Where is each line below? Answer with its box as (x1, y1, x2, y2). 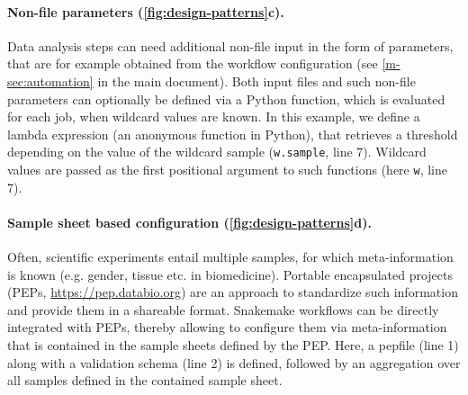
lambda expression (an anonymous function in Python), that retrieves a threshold (7, 124, 458, 143)
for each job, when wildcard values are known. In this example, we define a (7, 107, 420, 126)
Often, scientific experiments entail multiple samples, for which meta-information (7, 247, 454, 266)
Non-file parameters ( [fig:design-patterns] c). (7, 2, 284, 21)
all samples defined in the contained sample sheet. (7, 371, 283, 390)
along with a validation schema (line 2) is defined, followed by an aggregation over (7, 353, 461, 372)
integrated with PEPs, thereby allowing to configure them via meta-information (7, 318, 447, 337)
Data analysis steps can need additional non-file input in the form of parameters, (7, 36, 454, 55)
